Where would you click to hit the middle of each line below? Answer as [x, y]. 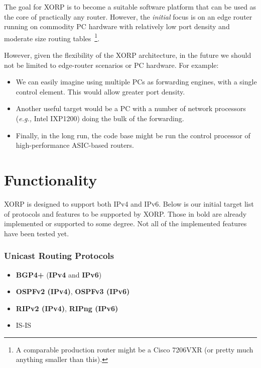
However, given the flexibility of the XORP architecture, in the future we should [128, 55]
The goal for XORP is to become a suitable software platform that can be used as [130, 7]
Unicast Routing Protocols [59, 256]
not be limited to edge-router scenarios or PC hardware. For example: [111, 65]
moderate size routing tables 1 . [52, 37]
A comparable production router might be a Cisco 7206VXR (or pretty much [135, 349]
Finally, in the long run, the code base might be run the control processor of [133, 135]
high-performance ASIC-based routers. [75, 145]
